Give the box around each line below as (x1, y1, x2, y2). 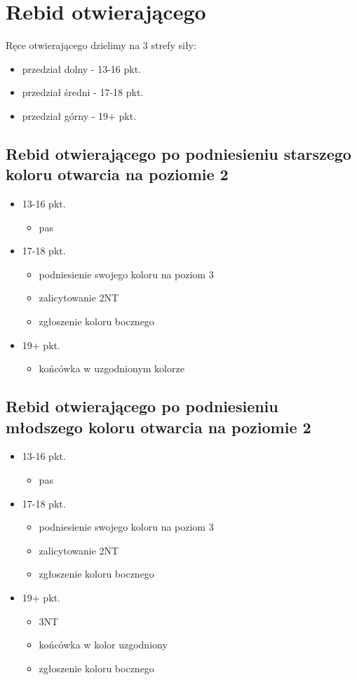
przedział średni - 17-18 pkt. (22, 85, 144, 100)
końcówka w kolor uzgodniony (39, 637, 168, 652)
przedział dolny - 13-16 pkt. (22, 61, 142, 76)
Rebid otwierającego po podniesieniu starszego (6, 142, 351, 164)
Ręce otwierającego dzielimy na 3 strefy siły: (6, 38, 196, 53)
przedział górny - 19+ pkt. (22, 108, 137, 123)
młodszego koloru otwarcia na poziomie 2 (6, 416, 311, 437)
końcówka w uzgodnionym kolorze (39, 361, 184, 376)
